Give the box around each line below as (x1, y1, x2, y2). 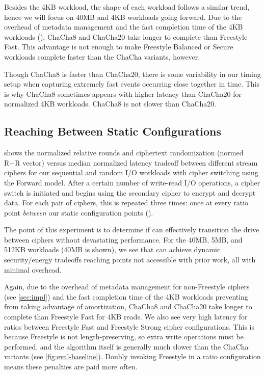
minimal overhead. (4, 264, 62, 275)
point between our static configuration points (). (4, 207, 153, 218)
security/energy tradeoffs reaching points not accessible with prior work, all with (4, 254, 256, 265)
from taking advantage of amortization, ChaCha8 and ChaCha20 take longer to (4, 301, 252, 312)
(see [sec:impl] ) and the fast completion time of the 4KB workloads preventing (4, 291, 248, 302)
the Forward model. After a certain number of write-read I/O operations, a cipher (4, 177, 260, 187)
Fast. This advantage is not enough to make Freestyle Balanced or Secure (4, 41, 233, 52)
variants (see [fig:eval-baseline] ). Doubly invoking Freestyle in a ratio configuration (4, 351, 261, 362)
